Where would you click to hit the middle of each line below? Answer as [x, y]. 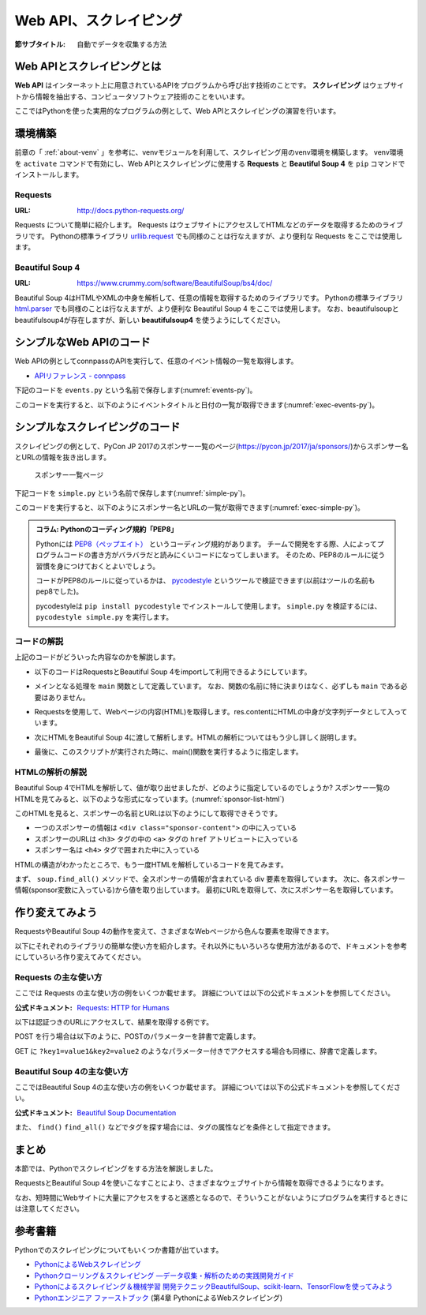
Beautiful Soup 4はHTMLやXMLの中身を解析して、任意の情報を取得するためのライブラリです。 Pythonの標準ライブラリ [209, 298]
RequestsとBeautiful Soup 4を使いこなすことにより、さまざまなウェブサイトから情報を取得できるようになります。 [201, 1183]
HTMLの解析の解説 [50, 772]
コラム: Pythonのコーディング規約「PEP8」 [107, 530]
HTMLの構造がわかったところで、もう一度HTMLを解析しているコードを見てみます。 [151, 864]
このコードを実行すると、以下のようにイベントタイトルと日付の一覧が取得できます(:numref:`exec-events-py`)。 [197, 405]
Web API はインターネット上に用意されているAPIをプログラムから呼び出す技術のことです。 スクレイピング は [192, 85]
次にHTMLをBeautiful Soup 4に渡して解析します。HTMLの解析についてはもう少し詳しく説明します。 [198, 737]
